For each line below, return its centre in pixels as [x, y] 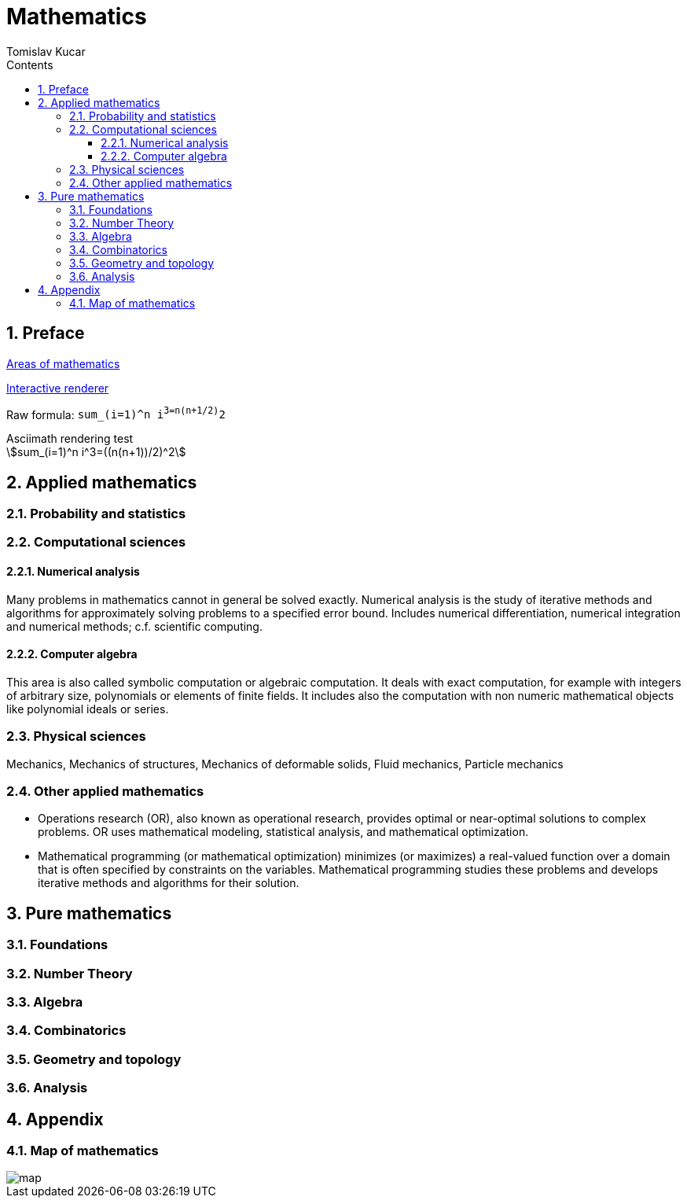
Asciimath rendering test [70, 439]
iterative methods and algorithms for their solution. [169, 883]
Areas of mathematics [63, 363]
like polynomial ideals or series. [88, 709]
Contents [30, 64]
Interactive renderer [58, 388]
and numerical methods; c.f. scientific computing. [134, 626]
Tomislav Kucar [46, 51]
